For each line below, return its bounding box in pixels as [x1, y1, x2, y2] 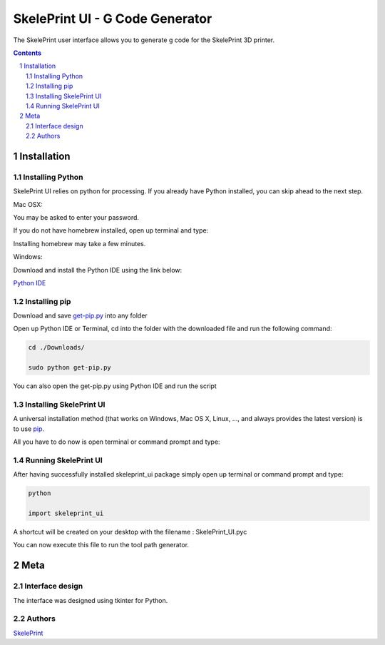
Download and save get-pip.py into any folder [13, 311, 148, 320]
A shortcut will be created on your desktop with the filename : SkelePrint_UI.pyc [13, 528, 247, 537]
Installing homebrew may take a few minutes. [13, 239, 146, 248]
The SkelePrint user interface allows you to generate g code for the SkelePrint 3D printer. [13, 36, 275, 44]
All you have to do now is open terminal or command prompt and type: [13, 437, 220, 446]
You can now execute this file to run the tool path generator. [13, 541, 189, 549]
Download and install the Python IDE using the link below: [13, 265, 183, 274]
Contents [13, 49, 42, 57]
